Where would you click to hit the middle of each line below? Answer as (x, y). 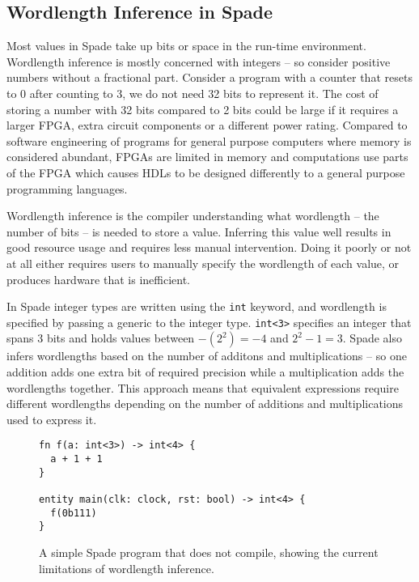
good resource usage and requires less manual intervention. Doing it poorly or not (209, 247)
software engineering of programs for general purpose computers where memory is (209, 140)
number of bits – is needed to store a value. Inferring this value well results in (199, 231)
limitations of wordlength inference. (127, 568)
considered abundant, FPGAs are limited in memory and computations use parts (207, 157)
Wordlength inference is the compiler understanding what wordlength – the (193, 216)
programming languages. (67, 188)
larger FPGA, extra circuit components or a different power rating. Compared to (207, 125)
